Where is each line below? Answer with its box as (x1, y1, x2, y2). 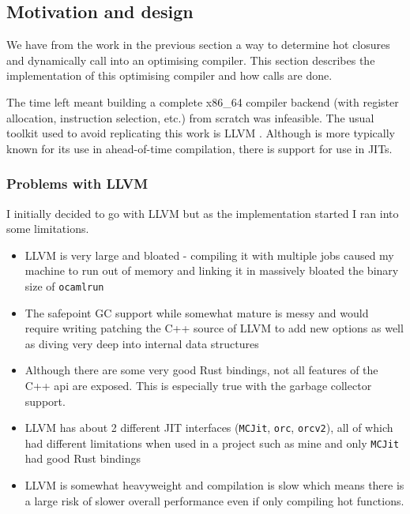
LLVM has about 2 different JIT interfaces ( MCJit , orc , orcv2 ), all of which (24, 419, 393, 436)
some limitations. (6, 220, 89, 237)
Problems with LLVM (6, 174, 149, 193)
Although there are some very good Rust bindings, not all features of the (24, 362, 378, 378)
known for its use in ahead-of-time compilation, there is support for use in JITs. (6, 140, 393, 156)
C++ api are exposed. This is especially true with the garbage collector (24, 377, 372, 393)
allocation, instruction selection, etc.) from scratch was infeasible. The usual (6, 109, 374, 126)
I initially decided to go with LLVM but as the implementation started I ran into (6, 204, 399, 221)
